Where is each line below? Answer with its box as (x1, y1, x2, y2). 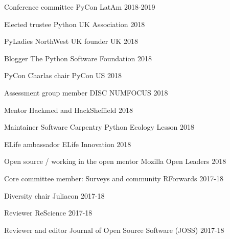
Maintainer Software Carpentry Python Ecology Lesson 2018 (4, 122, 194, 132)
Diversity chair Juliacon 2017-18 (4, 190, 105, 201)
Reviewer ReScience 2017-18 (4, 207, 93, 218)
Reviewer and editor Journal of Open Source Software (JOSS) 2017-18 (4, 224, 224, 235)
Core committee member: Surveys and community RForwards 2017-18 (4, 173, 223, 183)
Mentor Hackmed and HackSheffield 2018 (4, 104, 133, 115)
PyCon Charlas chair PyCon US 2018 (4, 70, 122, 81)
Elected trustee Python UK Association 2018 (4, 18, 145, 29)
